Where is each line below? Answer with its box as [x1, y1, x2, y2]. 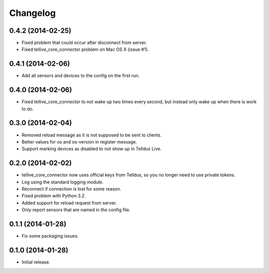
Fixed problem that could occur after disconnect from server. [21, 40, 147, 46]
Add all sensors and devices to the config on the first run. [21, 73, 140, 79]
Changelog [9, 7, 56, 18]
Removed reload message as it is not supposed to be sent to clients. [21, 132, 162, 138]
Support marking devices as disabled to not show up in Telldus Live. [21, 146, 162, 152]
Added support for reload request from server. [21, 200, 117, 206]
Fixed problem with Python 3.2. [21, 193, 86, 199]
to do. [21, 106, 34, 112]
